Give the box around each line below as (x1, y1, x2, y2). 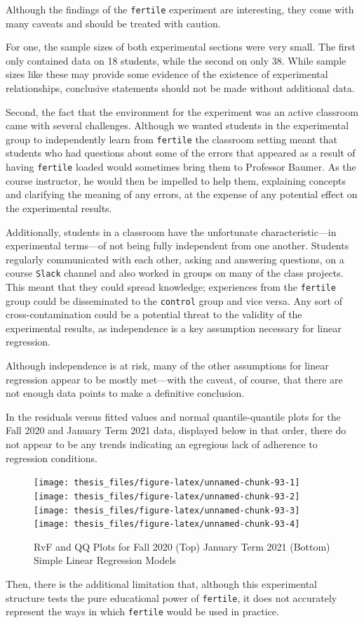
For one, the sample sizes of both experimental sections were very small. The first (6, 39, 356, 54)
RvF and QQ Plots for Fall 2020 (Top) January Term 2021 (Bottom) (34, 539, 330, 553)
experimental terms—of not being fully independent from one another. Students (6, 238, 349, 253)
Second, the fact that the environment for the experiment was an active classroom (6, 104, 358, 119)
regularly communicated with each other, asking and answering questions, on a (6, 251, 344, 266)
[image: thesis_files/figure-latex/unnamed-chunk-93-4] (34, 519, 300, 530)
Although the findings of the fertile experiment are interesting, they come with (6, 2, 354, 16)
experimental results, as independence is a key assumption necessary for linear (6, 320, 342, 335)
